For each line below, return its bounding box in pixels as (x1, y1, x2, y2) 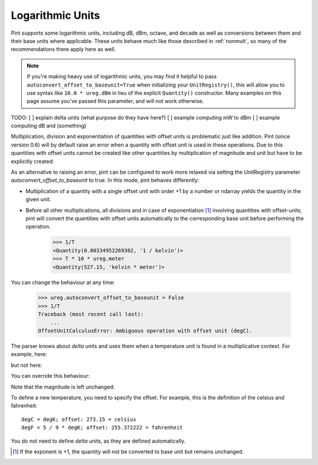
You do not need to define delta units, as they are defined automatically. (11, 437, 185, 444)
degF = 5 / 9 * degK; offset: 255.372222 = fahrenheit (21, 424, 183, 431)
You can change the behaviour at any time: (11, 278, 115, 285)
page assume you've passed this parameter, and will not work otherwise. (26, 98, 204, 105)
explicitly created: (11, 158, 54, 165)
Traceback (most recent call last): (38, 311, 144, 318)
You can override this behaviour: (11, 373, 90, 380)
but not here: (11, 361, 42, 368)
